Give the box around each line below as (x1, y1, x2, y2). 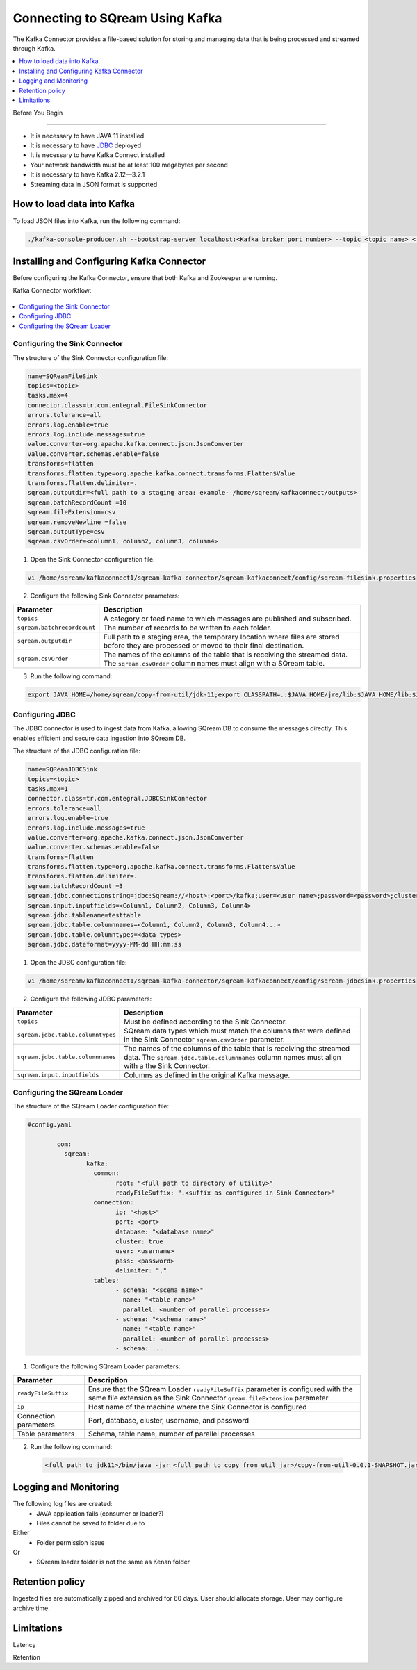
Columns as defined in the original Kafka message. (124, 1070, 291, 1080)
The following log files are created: (13, 1500, 113, 1508)
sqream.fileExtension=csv (27, 508, 116, 516)
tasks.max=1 (27, 785, 69, 792)
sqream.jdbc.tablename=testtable (27, 911, 142, 919)
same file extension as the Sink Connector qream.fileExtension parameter (88, 1393, 329, 1402)
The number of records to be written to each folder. (103, 623, 272, 632)
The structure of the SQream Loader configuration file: (13, 1102, 170, 1111)
